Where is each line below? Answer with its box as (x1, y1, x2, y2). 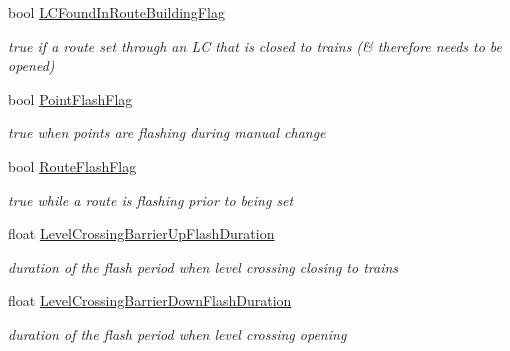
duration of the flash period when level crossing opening (8, 323, 347, 344)
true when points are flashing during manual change (8, 122, 326, 143)
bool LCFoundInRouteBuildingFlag (8, 2, 225, 22)
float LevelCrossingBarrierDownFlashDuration (8, 290, 292, 311)
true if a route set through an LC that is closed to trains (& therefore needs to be (8, 35, 503, 56)
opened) (8, 55, 55, 76)
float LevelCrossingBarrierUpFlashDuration (8, 223, 275, 244)
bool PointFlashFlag (8, 88, 133, 109)
